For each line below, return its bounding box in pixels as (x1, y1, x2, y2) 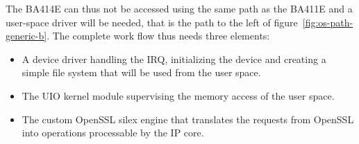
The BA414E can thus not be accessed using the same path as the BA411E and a (6, 1, 353, 15)
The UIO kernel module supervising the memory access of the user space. (22, 88, 335, 102)
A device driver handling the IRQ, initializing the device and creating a (22, 51, 326, 66)
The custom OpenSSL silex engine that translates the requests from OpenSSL (22, 111, 354, 126)
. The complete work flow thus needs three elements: (47, 28, 270, 43)
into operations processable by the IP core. (22, 125, 204, 140)
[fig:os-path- (302, 15, 353, 29)
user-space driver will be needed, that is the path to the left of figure (6, 15, 298, 29)
